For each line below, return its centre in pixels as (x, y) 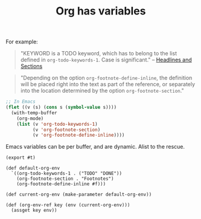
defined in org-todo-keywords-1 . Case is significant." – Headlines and (106, 60)
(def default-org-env (33, 168)
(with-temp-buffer (34, 113)
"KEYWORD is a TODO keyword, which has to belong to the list (99, 54)
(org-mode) (30, 119)
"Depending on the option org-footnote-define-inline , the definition (106, 78)
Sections (31, 66)
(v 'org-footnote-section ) (66, 130)
